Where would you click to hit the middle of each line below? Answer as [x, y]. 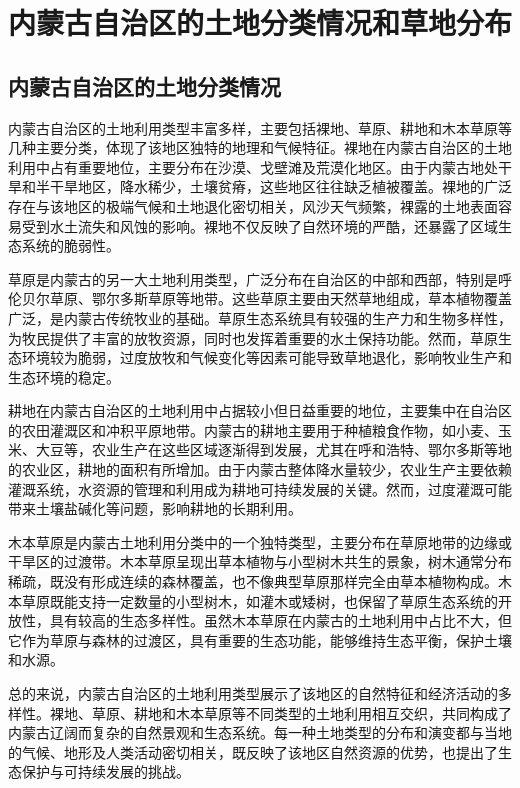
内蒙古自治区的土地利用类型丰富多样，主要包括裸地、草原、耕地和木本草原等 [260, 127]
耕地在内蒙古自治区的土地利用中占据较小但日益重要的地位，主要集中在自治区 [260, 410]
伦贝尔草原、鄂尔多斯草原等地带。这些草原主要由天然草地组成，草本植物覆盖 [260, 298]
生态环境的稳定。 [64, 376]
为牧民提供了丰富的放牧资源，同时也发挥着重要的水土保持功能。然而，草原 [253, 337]
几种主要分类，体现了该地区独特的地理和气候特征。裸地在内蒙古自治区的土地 [260, 147]
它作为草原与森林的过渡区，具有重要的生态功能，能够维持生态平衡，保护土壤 [260, 639]
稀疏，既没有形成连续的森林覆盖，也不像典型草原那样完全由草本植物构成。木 [260, 581]
